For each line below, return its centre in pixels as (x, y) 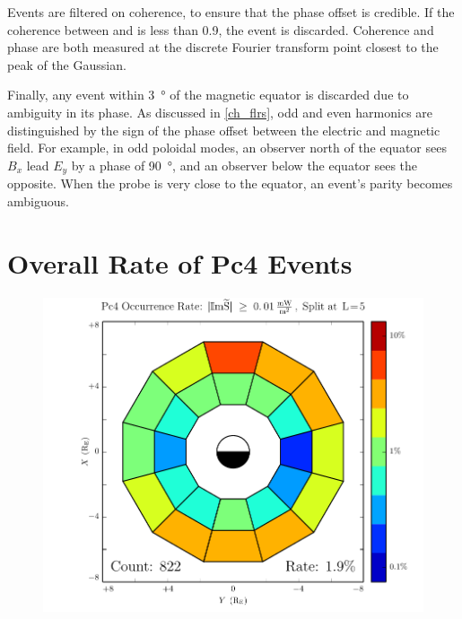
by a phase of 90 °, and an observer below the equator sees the (244, 165)
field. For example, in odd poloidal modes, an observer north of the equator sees (227, 148)
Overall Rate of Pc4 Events (180, 262)
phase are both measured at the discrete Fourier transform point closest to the (223, 47)
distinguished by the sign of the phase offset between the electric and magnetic (224, 130)
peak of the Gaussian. (67, 64)
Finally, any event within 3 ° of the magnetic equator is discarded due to (208, 95)
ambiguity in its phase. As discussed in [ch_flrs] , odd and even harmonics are (220, 112)
